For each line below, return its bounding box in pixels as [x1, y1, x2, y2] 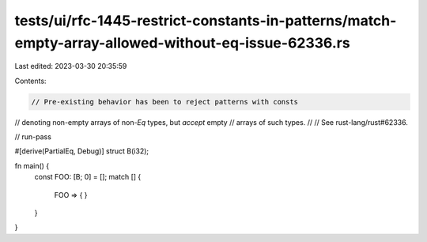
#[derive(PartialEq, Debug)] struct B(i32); [14, 146, 149, 156]
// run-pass [14, 132, 51, 142]
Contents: [14, 76, 47, 85]
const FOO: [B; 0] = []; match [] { [34, 172, 142, 182]
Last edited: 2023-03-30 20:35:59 [14, 62, 127, 71]
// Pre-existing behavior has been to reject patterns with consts [31, 97, 299, 106]
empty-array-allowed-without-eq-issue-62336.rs [14, 34, 351, 51]
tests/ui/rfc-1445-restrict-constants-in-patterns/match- [14, 12, 397, 29]
